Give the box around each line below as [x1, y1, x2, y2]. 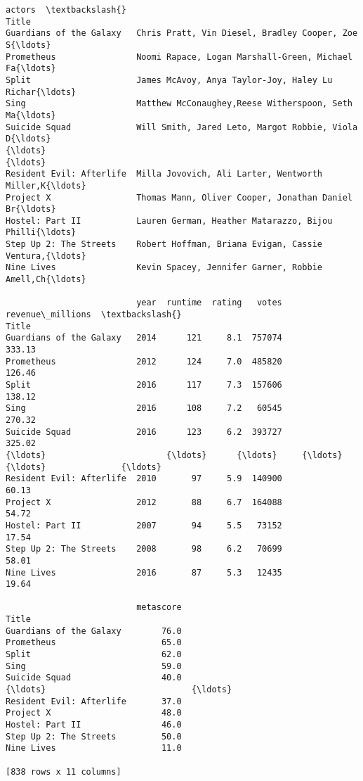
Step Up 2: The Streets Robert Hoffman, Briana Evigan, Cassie [6, 239, 323, 250]
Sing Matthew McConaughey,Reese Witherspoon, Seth [6, 99, 352, 109]
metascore [136, 602, 182, 613]
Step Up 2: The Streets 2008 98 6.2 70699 [6, 544, 282, 554]
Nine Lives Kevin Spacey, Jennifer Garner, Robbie [6, 262, 323, 273]
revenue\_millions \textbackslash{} [6, 310, 182, 320]
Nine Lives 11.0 [6, 743, 182, 754]
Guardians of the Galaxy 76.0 [6, 626, 182, 636]
